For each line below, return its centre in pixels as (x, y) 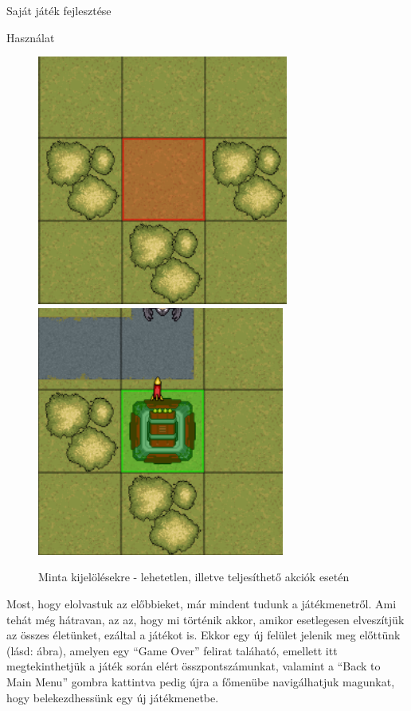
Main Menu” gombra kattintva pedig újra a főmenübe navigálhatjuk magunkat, (201, 681)
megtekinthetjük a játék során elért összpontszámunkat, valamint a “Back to (194, 666)
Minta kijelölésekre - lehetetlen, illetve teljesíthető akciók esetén (194, 577)
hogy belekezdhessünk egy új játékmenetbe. (113, 697)
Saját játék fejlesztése (59, 10)
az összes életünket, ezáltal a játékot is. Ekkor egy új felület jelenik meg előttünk (204, 635)
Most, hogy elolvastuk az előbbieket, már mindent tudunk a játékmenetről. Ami (202, 603)
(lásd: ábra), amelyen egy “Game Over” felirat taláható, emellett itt (172, 650)
